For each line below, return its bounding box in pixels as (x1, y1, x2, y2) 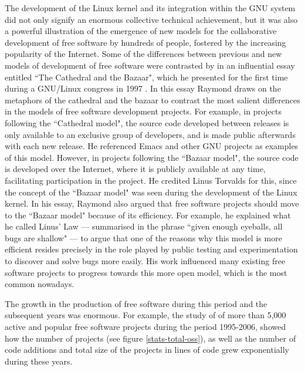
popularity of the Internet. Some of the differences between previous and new (5, 48, 282, 60)
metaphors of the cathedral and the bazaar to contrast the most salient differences (5, 93, 300, 106)
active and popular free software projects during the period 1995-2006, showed (5, 321, 286, 333)
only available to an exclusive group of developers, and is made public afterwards (5, 128, 296, 140)
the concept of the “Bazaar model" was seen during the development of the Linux (5, 185, 297, 198)
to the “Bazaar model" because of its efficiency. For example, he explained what (5, 208, 291, 221)
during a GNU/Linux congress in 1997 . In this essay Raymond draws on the (5, 82, 281, 95)
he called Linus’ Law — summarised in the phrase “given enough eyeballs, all (5, 220, 283, 232)
